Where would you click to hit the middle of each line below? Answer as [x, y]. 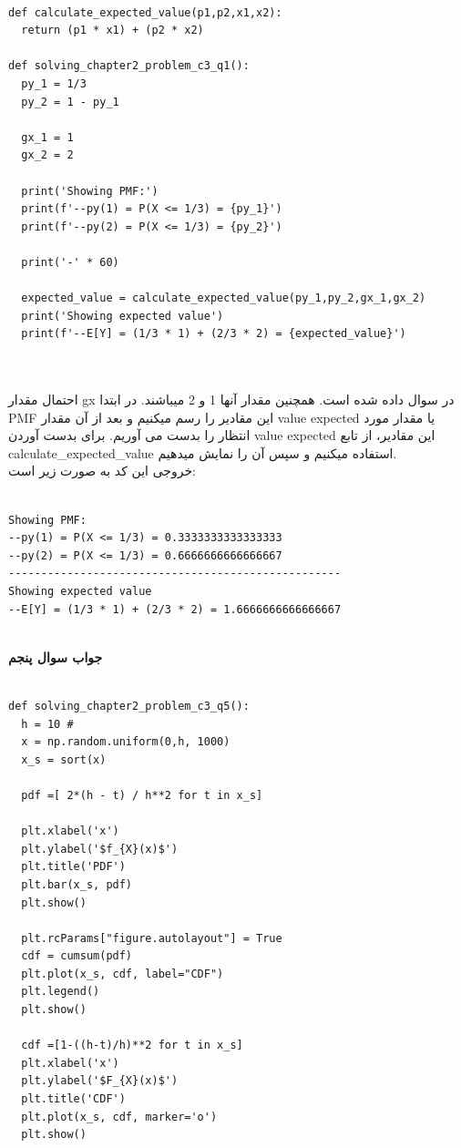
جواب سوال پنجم [56, 656]
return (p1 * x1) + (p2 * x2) [113, 31]
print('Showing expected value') [123, 316]
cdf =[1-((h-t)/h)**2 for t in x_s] [132, 1045]
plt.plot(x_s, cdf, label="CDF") [123, 974]
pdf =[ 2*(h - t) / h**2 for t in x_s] [142, 795]
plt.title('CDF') [73, 1099]
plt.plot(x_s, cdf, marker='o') [119, 1117]
